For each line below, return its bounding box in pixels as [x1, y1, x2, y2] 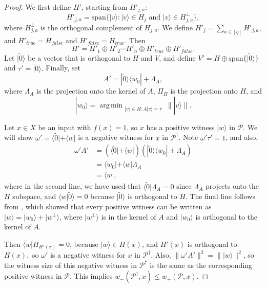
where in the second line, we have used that [4, 181, 141, 191]
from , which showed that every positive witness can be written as [4, 201, 212, 211]
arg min [99, 101, 123, 109]
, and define [159, 52, 196, 63]
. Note [178, 132, 198, 142]
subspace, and [12, 191, 56, 202]
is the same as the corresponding [150, 259, 253, 270]
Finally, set [46, 62, 80, 73]
